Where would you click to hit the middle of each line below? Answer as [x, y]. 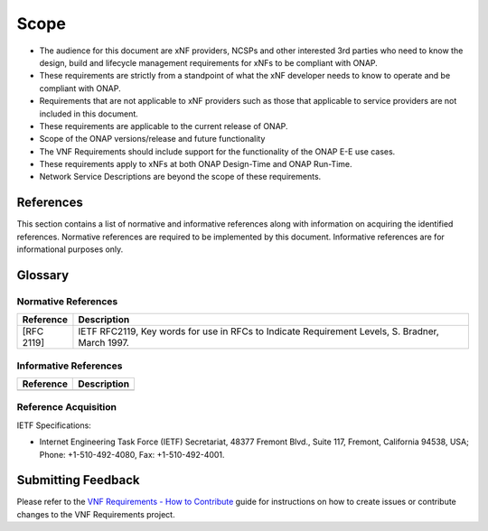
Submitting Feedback [78, 480]
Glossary [43, 275]
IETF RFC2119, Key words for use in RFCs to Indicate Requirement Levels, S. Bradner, [258, 331]
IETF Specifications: [54, 425]
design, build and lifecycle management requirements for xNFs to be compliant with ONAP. [209, 62]
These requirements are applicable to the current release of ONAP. [164, 126]
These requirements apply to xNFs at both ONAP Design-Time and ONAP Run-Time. [196, 164]
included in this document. [89, 114]
